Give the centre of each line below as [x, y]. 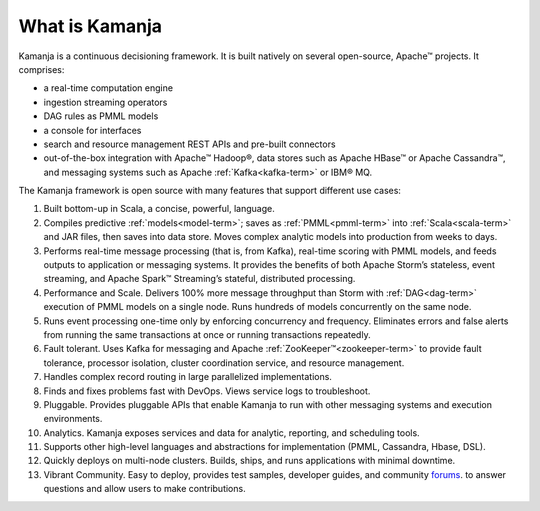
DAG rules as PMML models [101, 116]
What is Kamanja [90, 26]
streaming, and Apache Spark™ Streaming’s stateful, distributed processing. [199, 279]
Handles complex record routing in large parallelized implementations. [187, 377]
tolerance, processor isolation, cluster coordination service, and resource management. [224, 362]
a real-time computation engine [108, 88]
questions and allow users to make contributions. [144, 489]
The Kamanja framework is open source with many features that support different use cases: [210, 191]
